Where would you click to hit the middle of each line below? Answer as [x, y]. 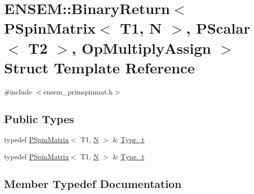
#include [18, 91]
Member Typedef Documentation [93, 184]
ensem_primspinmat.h [78, 91]
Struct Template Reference [100, 67]
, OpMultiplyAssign [141, 47]
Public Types [39, 118]
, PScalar [218, 28]
